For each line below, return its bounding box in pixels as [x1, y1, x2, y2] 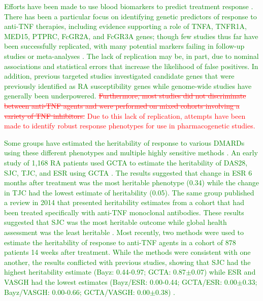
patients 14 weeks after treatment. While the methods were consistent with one [4, 247, 251, 257]
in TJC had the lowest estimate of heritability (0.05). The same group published [4, 187, 254, 197]
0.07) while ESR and [191, 266, 256, 277]
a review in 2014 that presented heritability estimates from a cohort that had [4, 197, 244, 208]
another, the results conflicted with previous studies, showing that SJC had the [4, 256, 251, 267]
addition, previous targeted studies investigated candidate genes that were [4, 71, 235, 81]
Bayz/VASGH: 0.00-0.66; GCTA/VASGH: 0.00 [4, 286, 150, 297]
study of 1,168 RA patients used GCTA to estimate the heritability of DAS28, [4, 157, 248, 168]
